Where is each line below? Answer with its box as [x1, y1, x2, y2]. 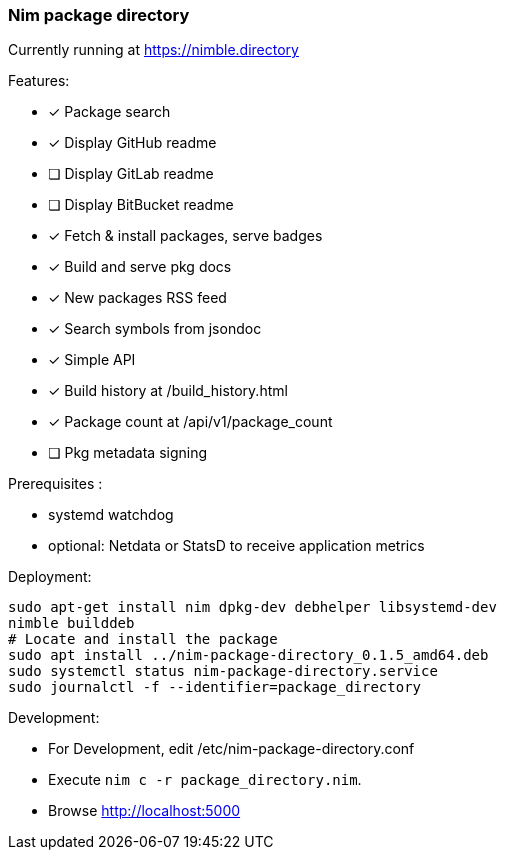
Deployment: [8, 568, 92, 586]
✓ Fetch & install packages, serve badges [48, 227, 323, 245]
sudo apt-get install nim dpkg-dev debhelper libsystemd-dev [8, 599, 497, 616]
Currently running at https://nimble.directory [8, 41, 299, 59]
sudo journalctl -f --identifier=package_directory [8, 679, 422, 696]
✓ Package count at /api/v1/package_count [48, 413, 333, 431]
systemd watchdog [48, 506, 174, 524]
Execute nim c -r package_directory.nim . [48, 771, 362, 789]
